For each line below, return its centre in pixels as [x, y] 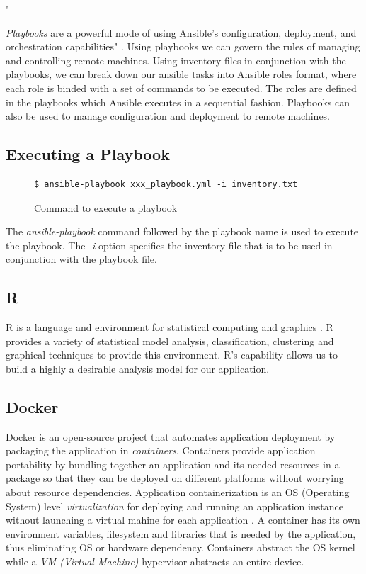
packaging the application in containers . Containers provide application [161, 450]
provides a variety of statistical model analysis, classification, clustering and [170, 341]
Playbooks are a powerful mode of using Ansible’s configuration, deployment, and [181, 32]
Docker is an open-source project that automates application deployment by [171, 436]
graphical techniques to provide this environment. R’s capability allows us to [172, 355]
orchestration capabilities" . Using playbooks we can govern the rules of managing [183, 46]
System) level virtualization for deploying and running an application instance [175, 506]
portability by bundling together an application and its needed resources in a [173, 464]
